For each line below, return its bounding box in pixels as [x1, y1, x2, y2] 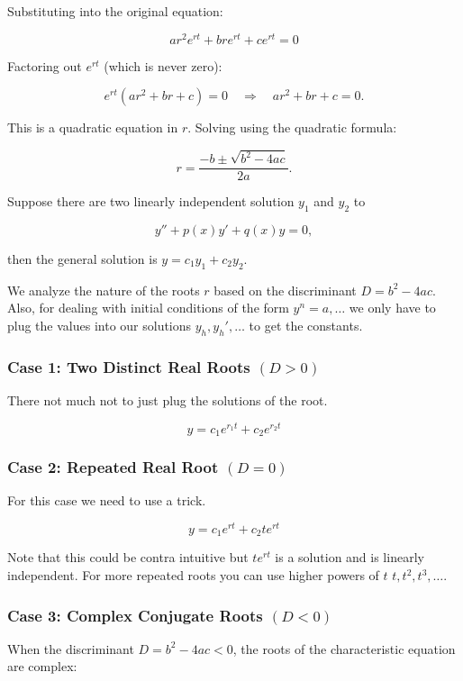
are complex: [7, 657, 77, 676]
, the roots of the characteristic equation [232, 639, 456, 658]
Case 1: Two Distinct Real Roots [7, 355, 250, 377]
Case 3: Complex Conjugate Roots [7, 604, 263, 626]
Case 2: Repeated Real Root [7, 456, 219, 478]
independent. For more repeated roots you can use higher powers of [7, 566, 379, 585]
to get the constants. [249, 315, 363, 334]
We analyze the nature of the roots [7, 280, 200, 299]
